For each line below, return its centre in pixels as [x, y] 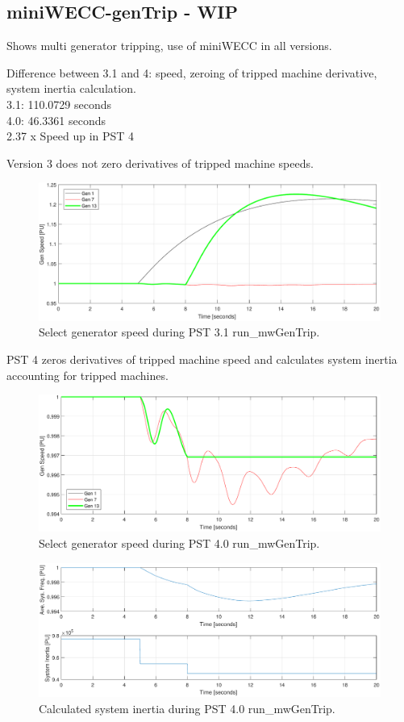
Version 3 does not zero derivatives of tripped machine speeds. [160, 163]
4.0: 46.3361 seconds [56, 120]
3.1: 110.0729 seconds [59, 104]
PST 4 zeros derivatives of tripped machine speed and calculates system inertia [202, 359]
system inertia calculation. [71, 88]
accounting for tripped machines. [87, 375]
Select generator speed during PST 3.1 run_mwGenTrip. [179, 332]
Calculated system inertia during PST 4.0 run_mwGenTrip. [187, 708]
